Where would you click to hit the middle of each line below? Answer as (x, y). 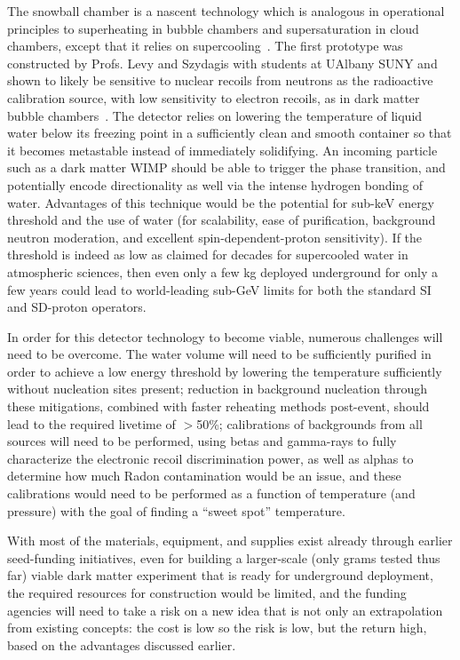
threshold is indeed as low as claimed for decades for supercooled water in (208, 254)
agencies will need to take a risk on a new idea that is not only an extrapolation (225, 610)
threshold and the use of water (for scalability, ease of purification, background (222, 220)
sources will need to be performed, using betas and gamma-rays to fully (202, 441)
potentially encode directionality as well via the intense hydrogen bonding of (215, 184)
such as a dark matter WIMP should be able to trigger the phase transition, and (226, 167)
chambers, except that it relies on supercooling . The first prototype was (205, 46)
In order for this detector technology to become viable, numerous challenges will (225, 336)
